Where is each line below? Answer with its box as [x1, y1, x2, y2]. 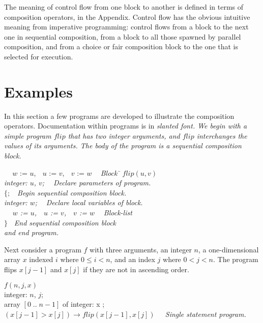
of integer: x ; [63, 299, 105, 309]
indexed [29, 254, 53, 265]
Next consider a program [4, 244, 81, 254]
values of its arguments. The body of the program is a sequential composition [4, 140, 242, 151]
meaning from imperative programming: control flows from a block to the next [4, 21, 249, 32]
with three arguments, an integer [90, 244, 192, 254]
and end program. [4, 227, 59, 238]
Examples [4, 81, 73, 102]
